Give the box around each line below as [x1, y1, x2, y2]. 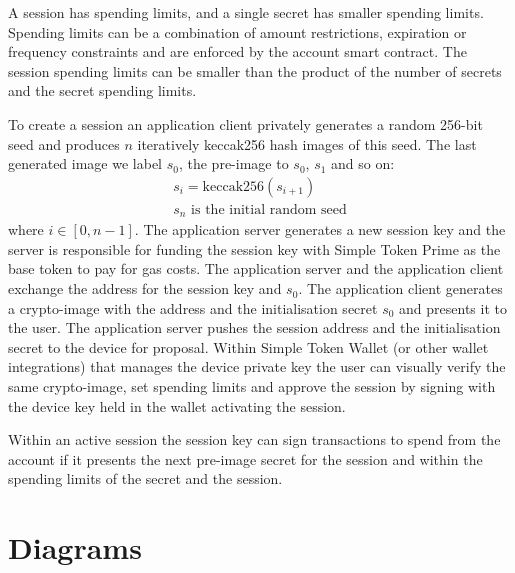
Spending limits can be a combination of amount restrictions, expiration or [8, 21, 467, 42]
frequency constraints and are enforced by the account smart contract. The [8, 41, 467, 62]
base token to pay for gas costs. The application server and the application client [8, 258, 504, 279]
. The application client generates [298, 278, 503, 299]
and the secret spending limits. [8, 80, 197, 101]
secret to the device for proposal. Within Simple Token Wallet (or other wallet [8, 336, 489, 357]
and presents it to [399, 297, 507, 318]
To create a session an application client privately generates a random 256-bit [8, 113, 483, 134]
